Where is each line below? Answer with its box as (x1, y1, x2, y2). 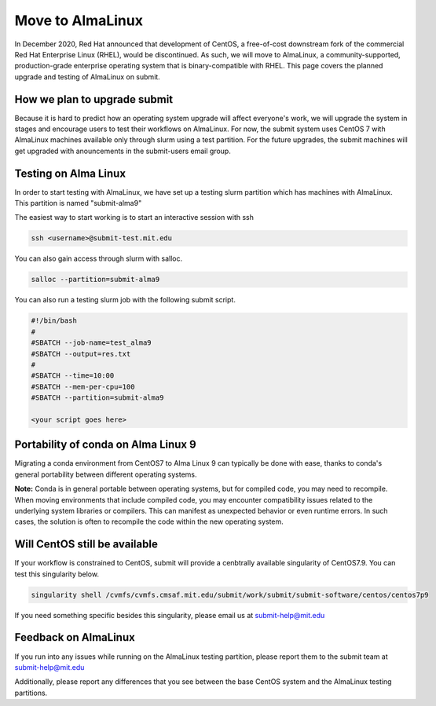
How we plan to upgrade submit (14, 93, 174, 106)
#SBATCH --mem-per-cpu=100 (31, 382, 135, 391)
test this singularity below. (14, 569, 100, 579)
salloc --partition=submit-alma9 (31, 275, 160, 284)
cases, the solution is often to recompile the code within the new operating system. (14, 517, 284, 526)
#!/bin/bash (31, 316, 78, 325)
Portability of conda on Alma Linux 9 (14, 438, 196, 452)
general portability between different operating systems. (14, 470, 197, 479)
